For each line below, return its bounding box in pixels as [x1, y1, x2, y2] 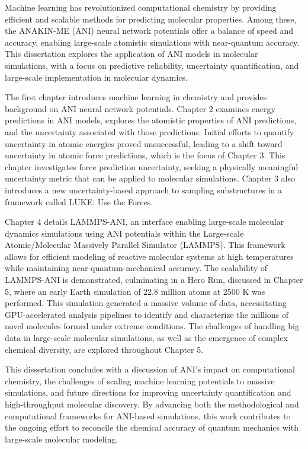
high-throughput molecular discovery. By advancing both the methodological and [5, 398, 299, 410]
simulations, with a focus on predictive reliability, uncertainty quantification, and [5, 59, 299, 71]
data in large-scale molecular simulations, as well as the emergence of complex [5, 332, 288, 344]
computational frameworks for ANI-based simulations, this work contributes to [5, 409, 291, 422]
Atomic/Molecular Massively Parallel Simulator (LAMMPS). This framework [5, 238, 285, 251]
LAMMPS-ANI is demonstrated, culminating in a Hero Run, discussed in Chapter [5, 273, 303, 286]
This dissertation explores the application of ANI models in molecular [5, 47, 258, 60]
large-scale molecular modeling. [5, 432, 118, 445]
